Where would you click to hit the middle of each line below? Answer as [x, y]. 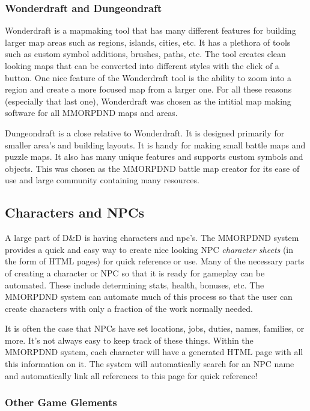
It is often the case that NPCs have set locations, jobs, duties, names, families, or [155, 328]
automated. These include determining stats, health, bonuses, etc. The [135, 285]
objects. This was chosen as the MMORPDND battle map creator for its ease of [152, 168]
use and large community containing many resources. [102, 180]
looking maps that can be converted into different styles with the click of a [142, 65]
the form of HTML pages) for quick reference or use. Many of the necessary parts [155, 261]
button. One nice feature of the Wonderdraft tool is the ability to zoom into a [148, 77]
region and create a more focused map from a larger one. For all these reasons [148, 89]
